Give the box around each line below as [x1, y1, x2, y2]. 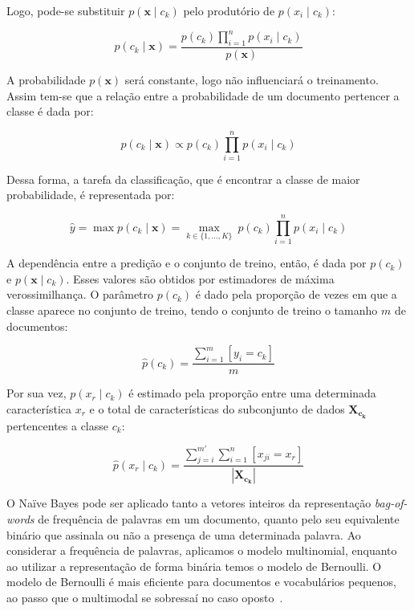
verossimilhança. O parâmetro [6, 286, 154, 303]
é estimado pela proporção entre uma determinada [128, 385, 376, 401]
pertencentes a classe [6, 417, 109, 434]
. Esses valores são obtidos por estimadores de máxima [66, 270, 335, 287]
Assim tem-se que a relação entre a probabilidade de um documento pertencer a [6, 87, 400, 104]
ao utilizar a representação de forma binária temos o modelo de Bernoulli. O [6, 557, 382, 574]
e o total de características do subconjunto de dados [89, 400, 345, 417]
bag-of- [374, 495, 408, 511]
